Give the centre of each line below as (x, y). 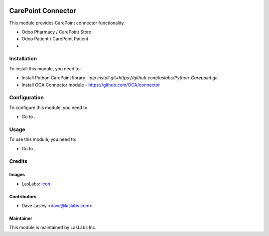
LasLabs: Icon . (37, 184)
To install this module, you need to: (45, 68)
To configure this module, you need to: (49, 108)
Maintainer (21, 219)
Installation (23, 59)
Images (17, 175)
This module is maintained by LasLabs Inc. (53, 228)
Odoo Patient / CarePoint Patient (55, 39)
